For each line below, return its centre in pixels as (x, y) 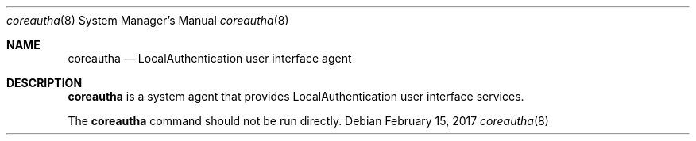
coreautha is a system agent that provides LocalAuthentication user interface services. (296, 96)
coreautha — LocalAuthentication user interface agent (210, 58)
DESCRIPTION (44, 83)
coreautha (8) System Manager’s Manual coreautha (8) (148, 20)
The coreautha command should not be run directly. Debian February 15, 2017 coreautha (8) (308, 121)
